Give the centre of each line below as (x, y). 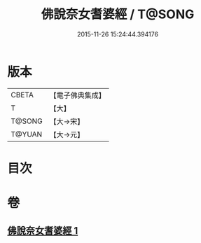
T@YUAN (27, 134)
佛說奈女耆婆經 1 (43, 231)
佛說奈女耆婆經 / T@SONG (118, 14)
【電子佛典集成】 (78, 95)
